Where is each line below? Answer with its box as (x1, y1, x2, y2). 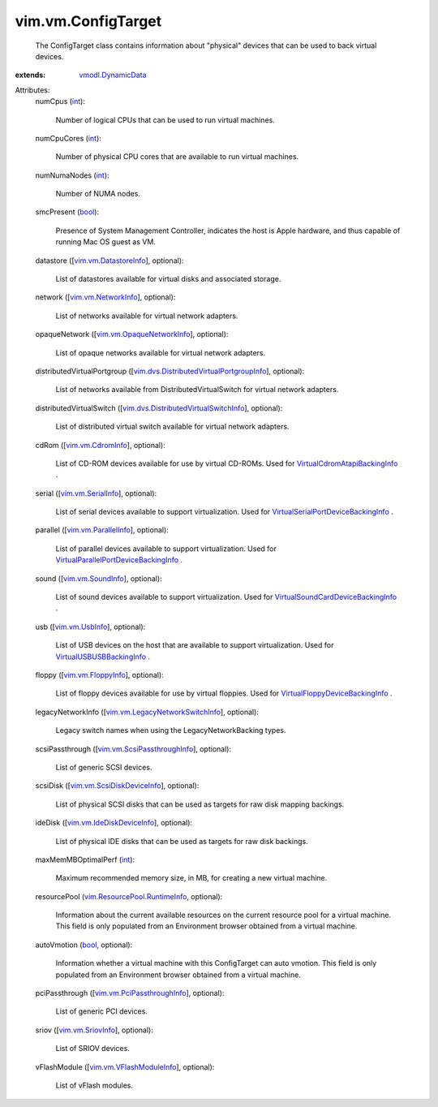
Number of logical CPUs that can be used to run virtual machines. (55, 114, 275, 125)
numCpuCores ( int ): (35, 133, 101, 143)
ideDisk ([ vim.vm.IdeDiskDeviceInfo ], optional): (35, 818, 193, 828)
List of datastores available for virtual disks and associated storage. (55, 274, 281, 284)
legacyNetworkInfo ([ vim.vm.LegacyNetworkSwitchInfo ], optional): (35, 707, 260, 717)
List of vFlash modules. (55, 1080, 134, 1090)
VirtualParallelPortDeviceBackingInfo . (55, 555, 182, 565)
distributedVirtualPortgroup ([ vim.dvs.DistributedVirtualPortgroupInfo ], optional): (35, 366, 305, 376)
